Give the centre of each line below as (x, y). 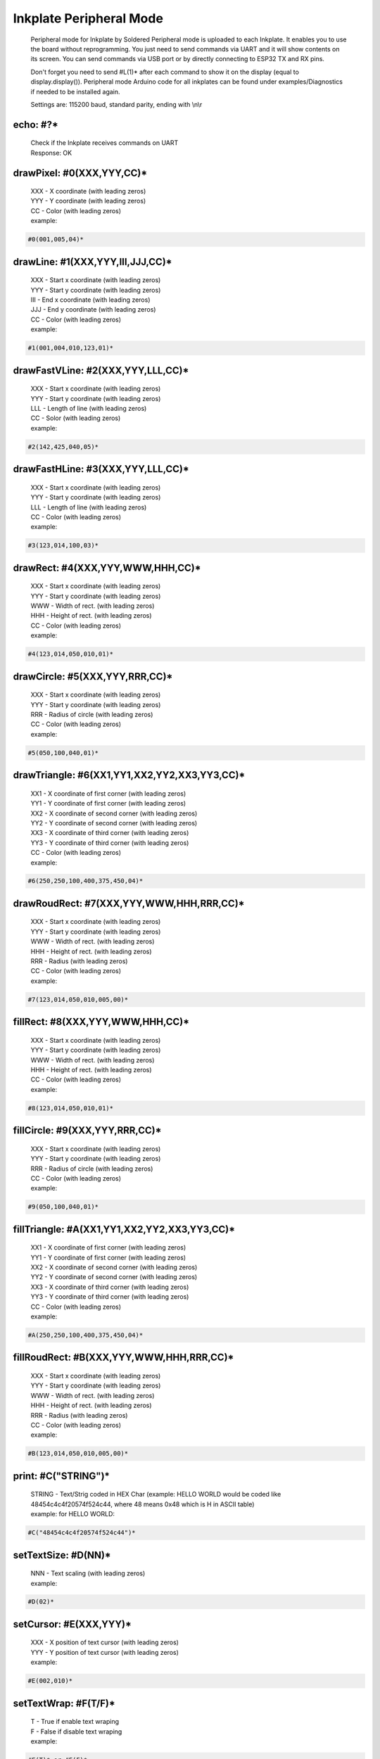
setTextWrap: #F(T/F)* (64, 1703)
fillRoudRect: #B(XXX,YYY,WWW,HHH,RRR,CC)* (123, 1358)
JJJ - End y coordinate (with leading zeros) (93, 310)
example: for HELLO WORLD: (73, 1514)
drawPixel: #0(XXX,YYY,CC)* (80, 173)
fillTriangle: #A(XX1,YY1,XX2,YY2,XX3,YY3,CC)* (124, 1229)
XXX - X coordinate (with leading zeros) (88, 191)
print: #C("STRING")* (62, 1476)
